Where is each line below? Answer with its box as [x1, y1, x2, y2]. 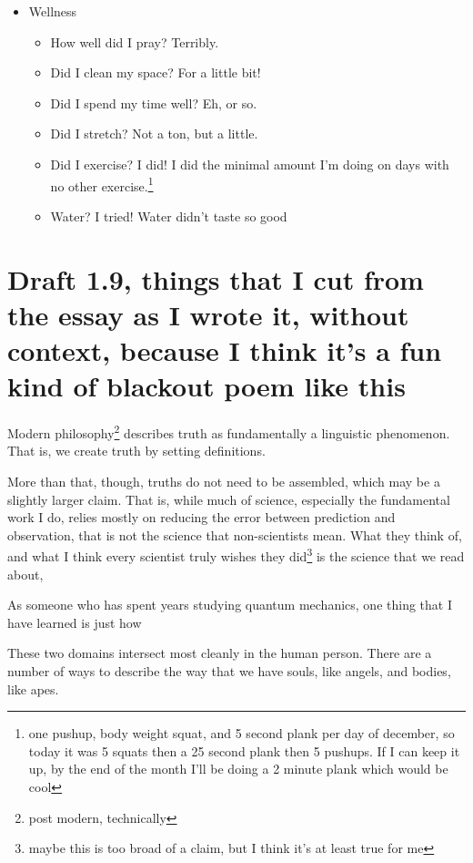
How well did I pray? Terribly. [50, 32, 219, 51]
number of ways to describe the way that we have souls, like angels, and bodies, [7, 661, 451, 680]
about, [7, 564, 44, 583]
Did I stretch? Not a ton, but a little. [50, 124, 258, 143]
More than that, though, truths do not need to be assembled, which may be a [7, 471, 440, 490]
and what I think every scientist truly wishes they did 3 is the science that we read [7, 544, 465, 565]
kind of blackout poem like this [7, 367, 406, 405]
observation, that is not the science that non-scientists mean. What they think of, [7, 525, 462, 544]
